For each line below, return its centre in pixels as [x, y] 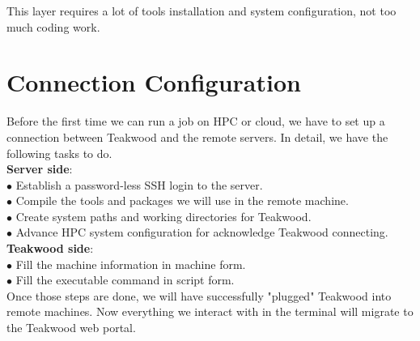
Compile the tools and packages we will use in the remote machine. [182, 200]
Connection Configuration [154, 82]
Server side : [40, 169]
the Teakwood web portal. [71, 328]
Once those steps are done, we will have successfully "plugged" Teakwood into [199, 295]
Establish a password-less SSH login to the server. [139, 184]
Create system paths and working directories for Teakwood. [163, 216]
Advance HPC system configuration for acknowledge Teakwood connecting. [202, 232]
